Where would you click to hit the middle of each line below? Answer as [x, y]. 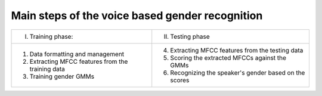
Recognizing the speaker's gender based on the [238, 73]
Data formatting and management [77, 54]
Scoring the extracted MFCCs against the [228, 58]
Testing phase [190, 36]
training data [47, 69]
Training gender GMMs [62, 76]
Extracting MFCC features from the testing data [237, 50]
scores [180, 80]
